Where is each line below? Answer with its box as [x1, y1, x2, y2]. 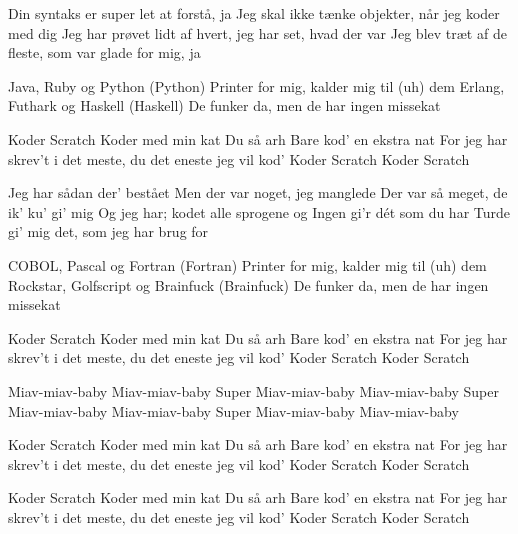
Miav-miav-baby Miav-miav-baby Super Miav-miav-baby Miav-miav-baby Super [8, 380, 499, 401]
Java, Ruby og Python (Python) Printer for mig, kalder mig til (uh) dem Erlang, [8, 75, 505, 96]
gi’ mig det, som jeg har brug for [8, 221, 209, 242]
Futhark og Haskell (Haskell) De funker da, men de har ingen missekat [8, 95, 441, 116]
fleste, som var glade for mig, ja [8, 42, 201, 63]
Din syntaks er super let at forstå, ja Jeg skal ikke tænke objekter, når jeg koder [8, 3, 500, 23]
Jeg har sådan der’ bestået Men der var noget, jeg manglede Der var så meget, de [8, 182, 508, 203]
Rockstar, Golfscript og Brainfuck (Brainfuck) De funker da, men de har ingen [8, 274, 489, 295]
